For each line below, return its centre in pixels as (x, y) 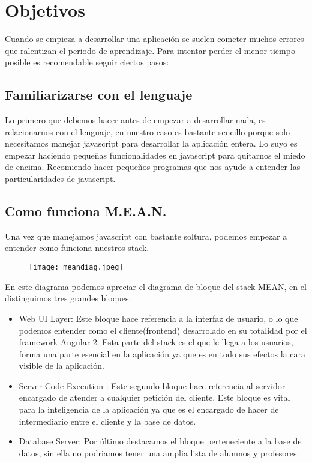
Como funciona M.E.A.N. (86, 211)
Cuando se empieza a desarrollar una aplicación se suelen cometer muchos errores (154, 39)
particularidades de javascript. (60, 179)
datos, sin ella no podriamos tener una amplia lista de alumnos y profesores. (159, 452)
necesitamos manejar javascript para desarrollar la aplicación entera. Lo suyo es (151, 143)
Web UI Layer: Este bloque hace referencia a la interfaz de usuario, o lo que (158, 318)
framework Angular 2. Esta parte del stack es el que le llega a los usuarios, (156, 342)
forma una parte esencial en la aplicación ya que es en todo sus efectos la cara (162, 353)
